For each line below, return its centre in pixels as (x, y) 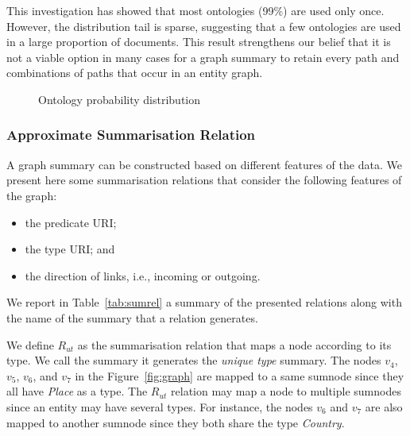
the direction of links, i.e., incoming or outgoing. (143, 275)
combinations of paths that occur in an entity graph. (135, 73)
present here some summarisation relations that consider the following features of (204, 180)
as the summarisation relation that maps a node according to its (234, 344)
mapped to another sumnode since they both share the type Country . (176, 422)
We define (30, 344)
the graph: (32, 195)
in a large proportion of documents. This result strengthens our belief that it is (199, 42)
